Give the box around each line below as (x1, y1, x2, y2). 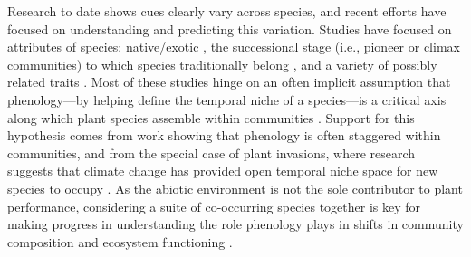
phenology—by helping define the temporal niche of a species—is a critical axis (7, 90, 447, 109)
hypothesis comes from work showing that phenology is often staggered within (7, 126, 441, 145)
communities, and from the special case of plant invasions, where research (7, 143, 416, 162)
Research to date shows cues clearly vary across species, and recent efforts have (7, 2, 447, 20)
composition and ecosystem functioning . (7, 232, 233, 251)
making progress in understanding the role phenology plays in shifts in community (7, 214, 464, 233)
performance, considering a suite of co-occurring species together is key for (7, 196, 421, 215)
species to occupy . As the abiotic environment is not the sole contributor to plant (7, 178, 463, 197)
